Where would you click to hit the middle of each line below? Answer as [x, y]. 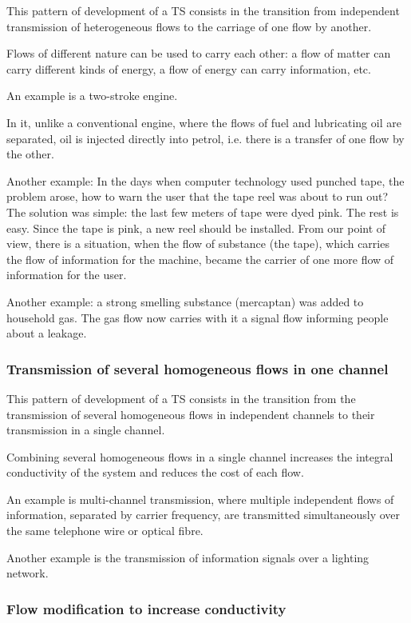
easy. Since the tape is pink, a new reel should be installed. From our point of [196, 228]
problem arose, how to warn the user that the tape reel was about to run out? [198, 196]
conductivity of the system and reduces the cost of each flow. [155, 472]
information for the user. [67, 275]
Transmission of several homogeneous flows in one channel [198, 368]
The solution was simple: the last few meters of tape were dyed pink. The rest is [203, 212]
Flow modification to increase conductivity [146, 608]
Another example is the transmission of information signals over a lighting [188, 557]
